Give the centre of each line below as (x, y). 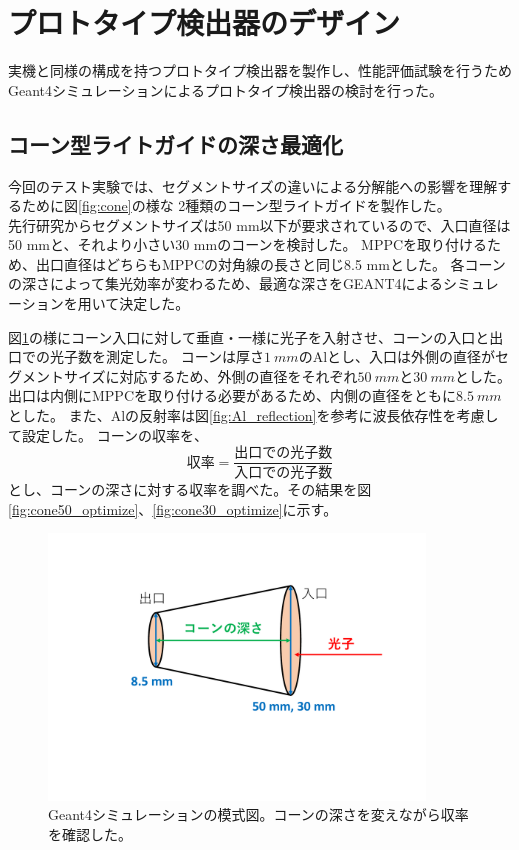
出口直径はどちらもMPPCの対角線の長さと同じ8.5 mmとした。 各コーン (270, 263)
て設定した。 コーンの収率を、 (108, 434)
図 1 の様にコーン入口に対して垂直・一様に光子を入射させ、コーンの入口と (249, 336)
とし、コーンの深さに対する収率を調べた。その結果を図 (190, 489)
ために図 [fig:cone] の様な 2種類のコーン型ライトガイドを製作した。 (236, 205)
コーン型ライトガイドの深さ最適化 (175, 143)
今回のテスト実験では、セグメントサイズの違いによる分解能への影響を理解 (253, 185)
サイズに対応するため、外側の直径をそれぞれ (210, 375)
